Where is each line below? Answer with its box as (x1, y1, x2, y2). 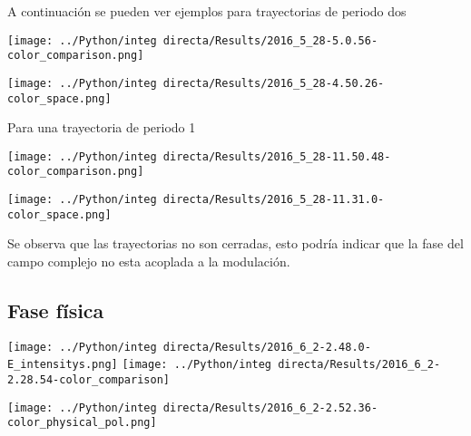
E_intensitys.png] (7, 358, 118, 372)
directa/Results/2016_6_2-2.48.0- (162, 340, 371, 354)
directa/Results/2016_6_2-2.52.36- (162, 401, 378, 414)
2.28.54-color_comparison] (7, 373, 170, 387)
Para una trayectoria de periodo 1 (7, 118, 196, 137)
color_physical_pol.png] (7, 416, 157, 430)
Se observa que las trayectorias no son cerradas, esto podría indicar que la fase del (7, 234, 464, 253)
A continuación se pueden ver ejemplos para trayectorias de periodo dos (7, 2, 407, 20)
